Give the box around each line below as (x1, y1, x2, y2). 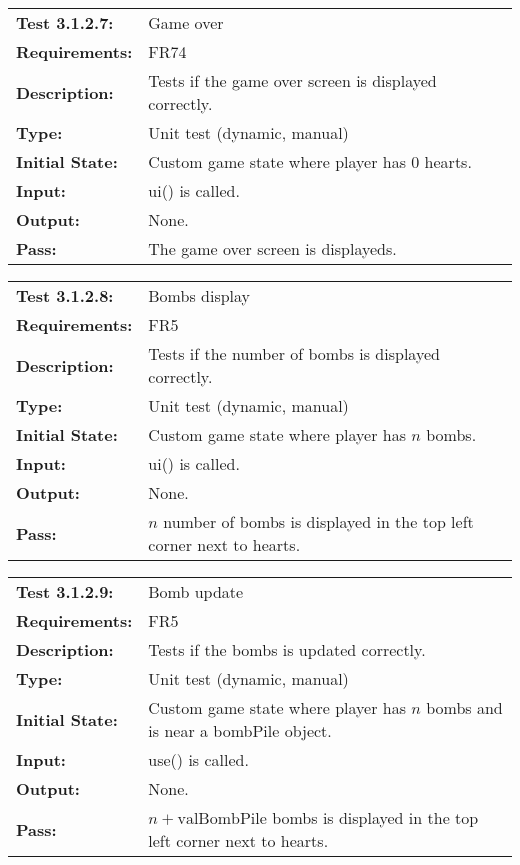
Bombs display (148, 284, 251, 307)
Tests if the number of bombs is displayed (148, 342, 440, 365)
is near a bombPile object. (148, 719, 332, 742)
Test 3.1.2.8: (16, 284, 114, 307)
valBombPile (177, 811, 267, 827)
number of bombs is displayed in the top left (163, 510, 474, 533)
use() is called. (148, 748, 249, 771)
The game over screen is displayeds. (148, 237, 397, 260)
